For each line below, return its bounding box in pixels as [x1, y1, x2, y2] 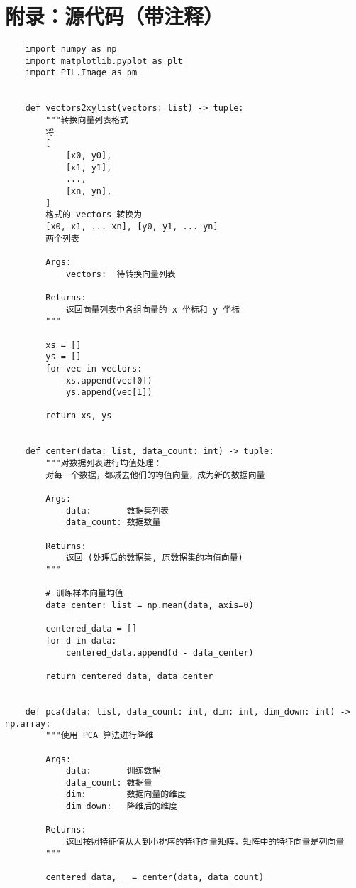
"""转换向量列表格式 [45, 115, 128, 126]
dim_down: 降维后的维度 [65, 801, 178, 812]
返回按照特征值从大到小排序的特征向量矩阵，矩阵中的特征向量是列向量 [65, 837, 345, 848]
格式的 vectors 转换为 [45, 210, 143, 220]
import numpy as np [25, 44, 117, 55]
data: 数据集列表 [65, 505, 169, 516]
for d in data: [45, 635, 117, 646]
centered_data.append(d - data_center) [65, 647, 254, 658]
